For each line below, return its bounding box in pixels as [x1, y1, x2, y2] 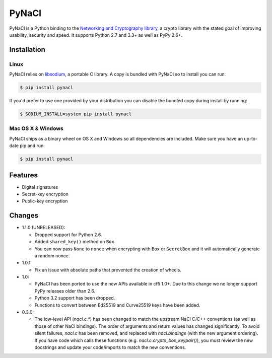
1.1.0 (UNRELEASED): [22, 225, 65, 231]
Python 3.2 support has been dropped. [34, 295, 115, 301]
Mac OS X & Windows [9, 125, 64, 132]
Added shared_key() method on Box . [34, 239, 116, 245]
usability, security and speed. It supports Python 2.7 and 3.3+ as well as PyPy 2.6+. [9, 32, 183, 38]
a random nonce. [34, 252, 70, 259]
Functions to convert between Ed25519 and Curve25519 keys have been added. [34, 302, 200, 308]
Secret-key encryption [22, 191, 69, 197]
